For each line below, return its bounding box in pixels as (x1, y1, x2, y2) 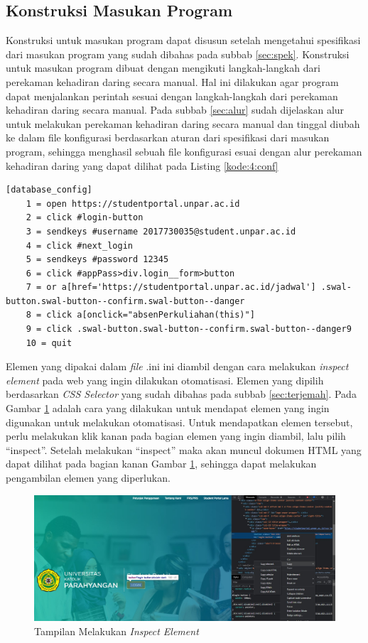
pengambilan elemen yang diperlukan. (6, 470, 171, 485)
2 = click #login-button (26, 212, 144, 223)
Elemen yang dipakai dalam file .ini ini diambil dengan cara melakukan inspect (6, 359, 349, 374)
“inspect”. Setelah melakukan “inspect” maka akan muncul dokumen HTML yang (6, 442, 362, 457)
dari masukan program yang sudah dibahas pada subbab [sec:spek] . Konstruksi (6, 46, 350, 61)
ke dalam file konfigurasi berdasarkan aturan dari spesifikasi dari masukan (6, 130, 330, 145)
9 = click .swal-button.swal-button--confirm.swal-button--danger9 (26, 324, 352, 335)
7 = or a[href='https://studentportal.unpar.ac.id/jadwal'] (26, 282, 316, 293)
